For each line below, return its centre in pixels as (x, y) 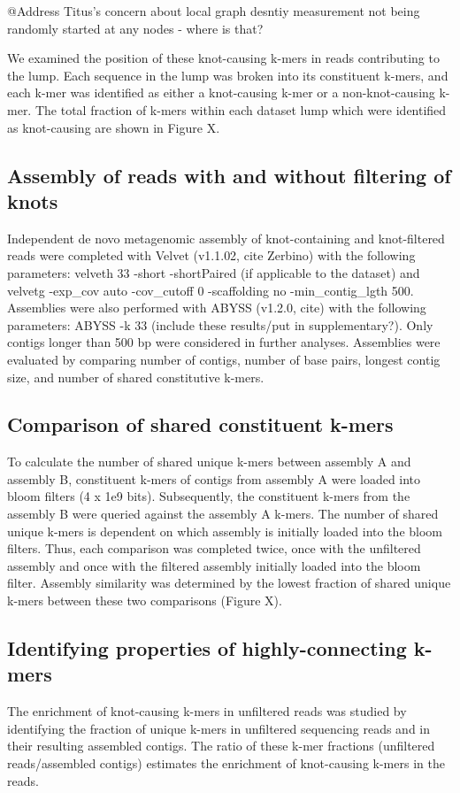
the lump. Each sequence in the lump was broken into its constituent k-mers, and (228, 75)
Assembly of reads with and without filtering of (229, 175)
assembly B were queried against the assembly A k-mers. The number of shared (223, 514)
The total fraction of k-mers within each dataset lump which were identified (241, 109)
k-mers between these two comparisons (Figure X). (145, 601)
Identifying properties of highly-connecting (207, 648)
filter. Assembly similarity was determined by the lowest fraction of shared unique (229, 583)
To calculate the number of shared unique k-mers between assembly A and (209, 462)
